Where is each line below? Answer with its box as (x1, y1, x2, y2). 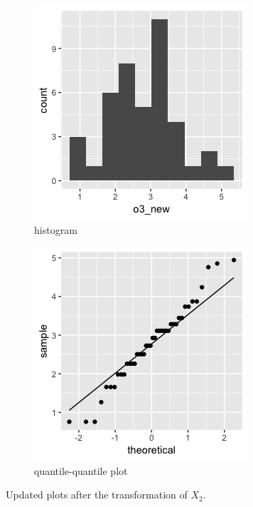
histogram (34, 222, 77, 237)
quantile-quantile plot (34, 463, 128, 478)
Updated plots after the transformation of (6, 487, 188, 502)
